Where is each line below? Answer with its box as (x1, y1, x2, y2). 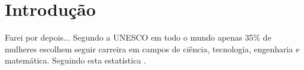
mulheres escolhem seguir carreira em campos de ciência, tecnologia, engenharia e (5, 42, 300, 55)
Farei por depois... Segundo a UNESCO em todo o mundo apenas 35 (5, 31, 254, 44)
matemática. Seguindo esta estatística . (5, 54, 146, 66)
